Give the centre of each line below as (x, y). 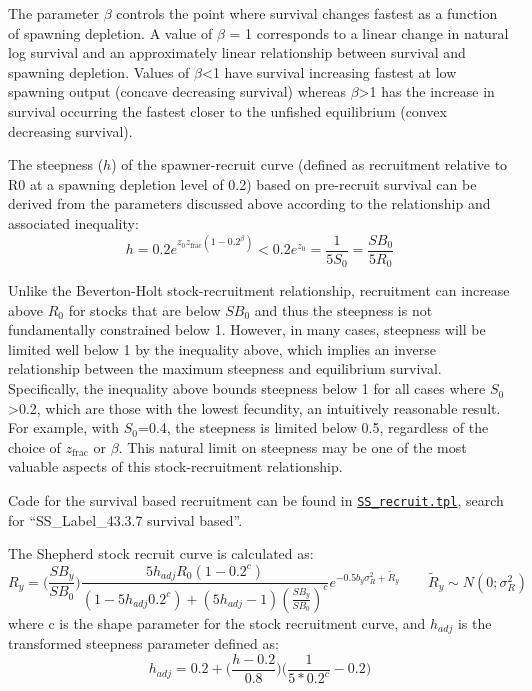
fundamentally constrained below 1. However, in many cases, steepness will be (247, 329)
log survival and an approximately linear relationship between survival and (237, 52)
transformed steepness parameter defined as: (143, 643)
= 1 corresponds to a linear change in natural (369, 32)
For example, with (64, 427)
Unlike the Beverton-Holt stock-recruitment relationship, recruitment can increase (259, 290)
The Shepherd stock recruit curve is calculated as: (161, 553)
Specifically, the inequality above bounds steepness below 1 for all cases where (247, 388)
